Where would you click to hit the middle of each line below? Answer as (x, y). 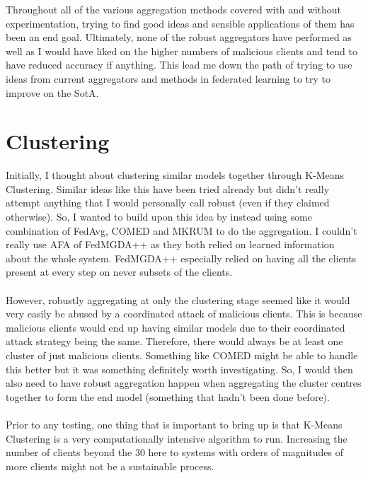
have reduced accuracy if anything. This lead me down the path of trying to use (179, 65)
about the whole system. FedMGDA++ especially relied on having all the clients (181, 258)
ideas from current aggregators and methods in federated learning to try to (168, 78)
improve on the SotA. (52, 92)
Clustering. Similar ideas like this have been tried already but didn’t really (168, 188)
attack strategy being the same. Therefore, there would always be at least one (174, 341)
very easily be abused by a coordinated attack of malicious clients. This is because (184, 314)
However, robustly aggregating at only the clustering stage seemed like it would (178, 299)
